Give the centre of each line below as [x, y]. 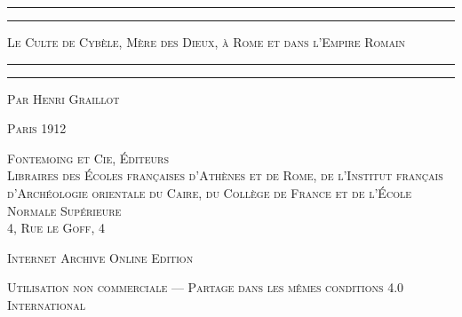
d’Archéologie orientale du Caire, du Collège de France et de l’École [209, 192]
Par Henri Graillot [64, 98]
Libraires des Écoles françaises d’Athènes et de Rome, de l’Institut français [225, 175]
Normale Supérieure [64, 210]
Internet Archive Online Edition [100, 257]
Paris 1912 [37, 128]
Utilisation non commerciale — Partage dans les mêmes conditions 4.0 [206, 287]
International [46, 304]
